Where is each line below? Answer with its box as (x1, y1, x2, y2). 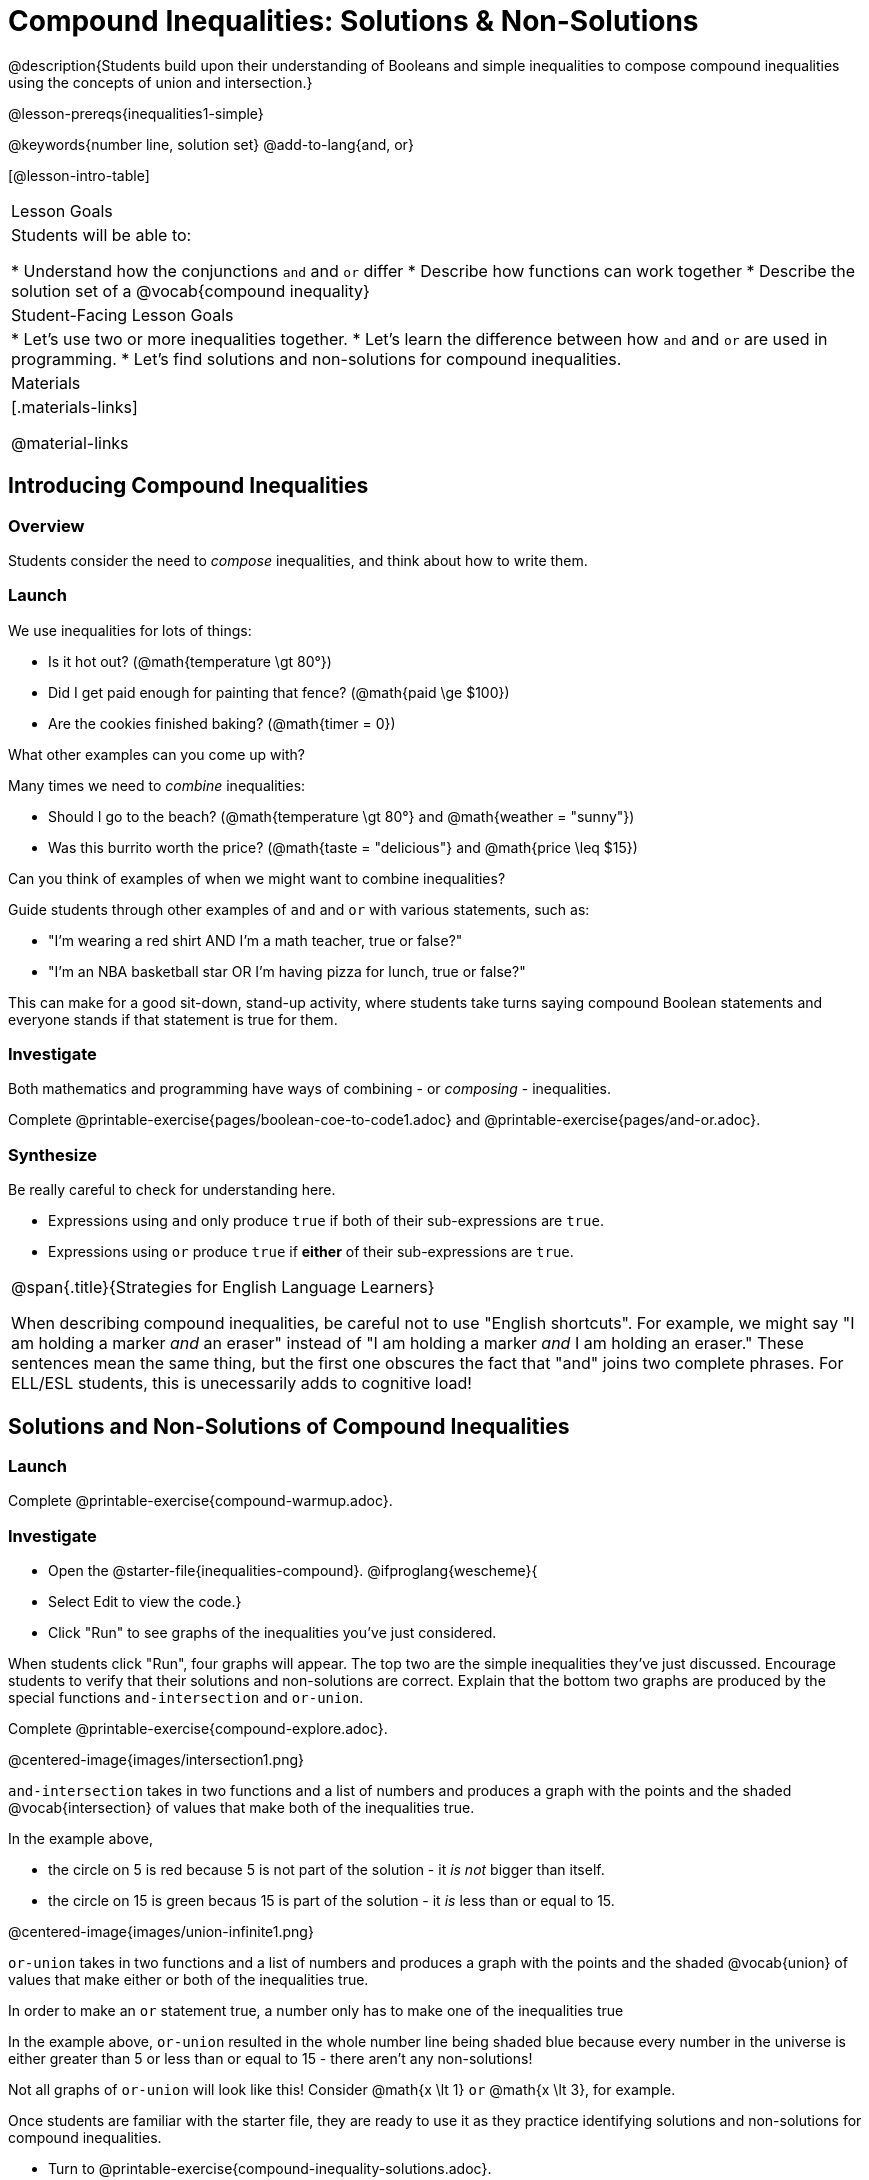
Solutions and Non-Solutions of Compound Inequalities (8, 1413, 570, 1439)
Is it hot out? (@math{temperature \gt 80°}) (48, 652, 332, 670)
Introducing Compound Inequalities (8, 473, 369, 499)
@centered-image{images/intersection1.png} (8, 1751, 304, 1769)
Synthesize (8, 1144, 98, 1165)
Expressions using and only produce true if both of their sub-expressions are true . (48, 1212, 604, 1230)
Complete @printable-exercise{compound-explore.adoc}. (8, 1720, 388, 1738)
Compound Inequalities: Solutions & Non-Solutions (8, 4, 699, 38)
